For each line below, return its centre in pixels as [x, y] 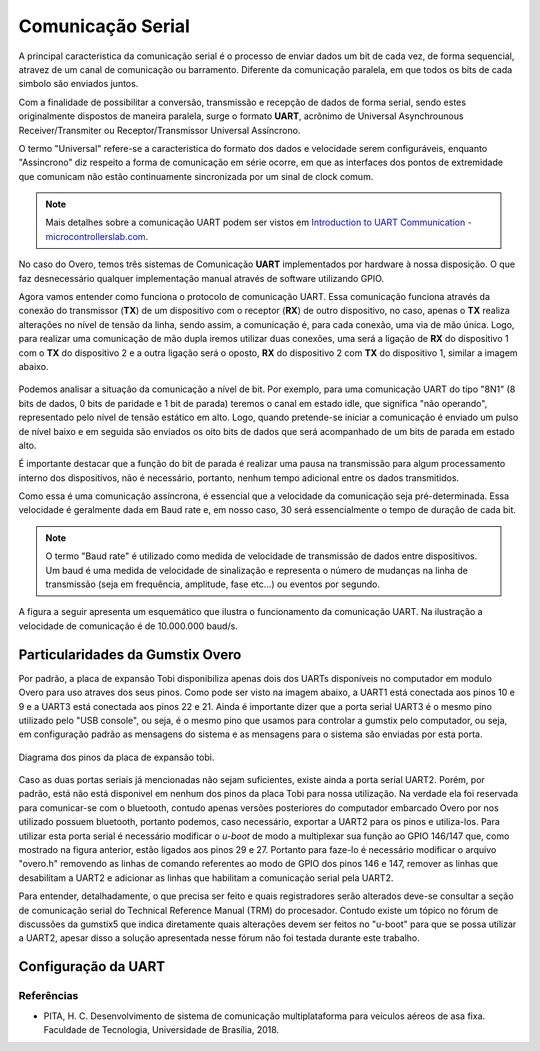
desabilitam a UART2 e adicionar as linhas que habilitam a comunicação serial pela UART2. [206, 877]
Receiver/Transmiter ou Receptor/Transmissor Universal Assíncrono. [159, 130]
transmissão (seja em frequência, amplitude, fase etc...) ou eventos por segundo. [212, 584]
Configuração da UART [91, 966]
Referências [48, 996]
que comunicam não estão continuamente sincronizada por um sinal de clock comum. [196, 176]
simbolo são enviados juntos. [78, 84]
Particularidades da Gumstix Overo [130, 654]
